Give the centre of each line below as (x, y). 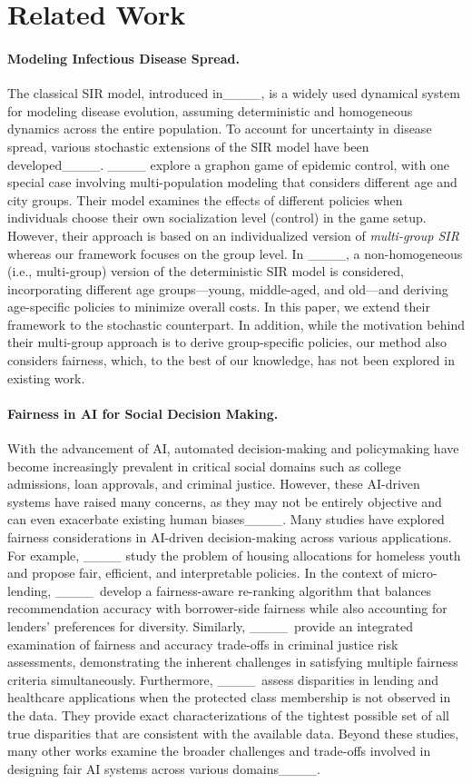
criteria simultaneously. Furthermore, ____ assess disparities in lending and (223, 679)
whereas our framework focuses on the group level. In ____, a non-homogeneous (235, 253)
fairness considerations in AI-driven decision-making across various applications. (230, 537)
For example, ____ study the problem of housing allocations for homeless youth (234, 555)
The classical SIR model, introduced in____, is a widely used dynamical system (234, 93)
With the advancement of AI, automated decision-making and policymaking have (233, 448)
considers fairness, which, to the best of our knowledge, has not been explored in (231, 360)
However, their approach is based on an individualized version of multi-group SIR (233, 235)
